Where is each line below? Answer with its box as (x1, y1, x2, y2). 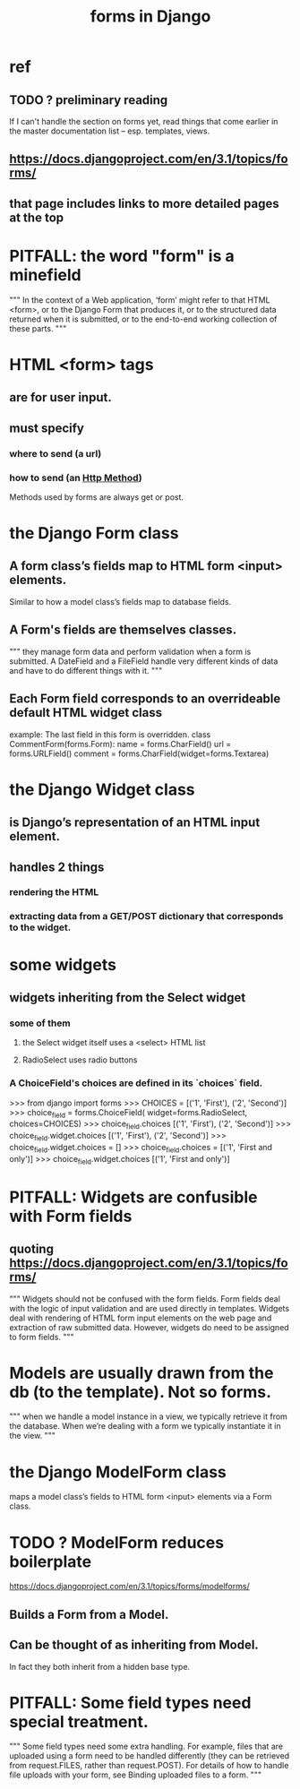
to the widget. (9, 921, 72, 933)
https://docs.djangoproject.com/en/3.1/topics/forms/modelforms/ (9, 1581, 250, 1592)
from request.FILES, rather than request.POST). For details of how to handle (9, 1760, 289, 1771)
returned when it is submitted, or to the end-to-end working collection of (9, 314, 278, 324)
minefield (9, 264, 82, 285)
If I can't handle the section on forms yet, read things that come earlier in (9, 116, 279, 126)
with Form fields (9, 1206, 133, 1226)
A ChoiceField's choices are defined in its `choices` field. (9, 1077, 263, 1089)
